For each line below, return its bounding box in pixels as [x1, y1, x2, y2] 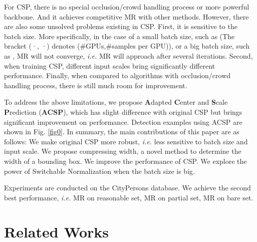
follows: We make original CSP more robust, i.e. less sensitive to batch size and [4, 136, 248, 146]
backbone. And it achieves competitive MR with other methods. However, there [4, 11, 249, 22]
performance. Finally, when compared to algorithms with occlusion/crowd [4, 70, 231, 81]
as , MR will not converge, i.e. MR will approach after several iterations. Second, [4, 50, 253, 61]
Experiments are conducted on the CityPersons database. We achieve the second [4, 182, 251, 193]
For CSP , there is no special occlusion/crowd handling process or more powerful [4, 2, 249, 12]
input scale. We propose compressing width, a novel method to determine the [4, 146, 241, 156]
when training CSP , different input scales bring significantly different [4, 60, 215, 71]
